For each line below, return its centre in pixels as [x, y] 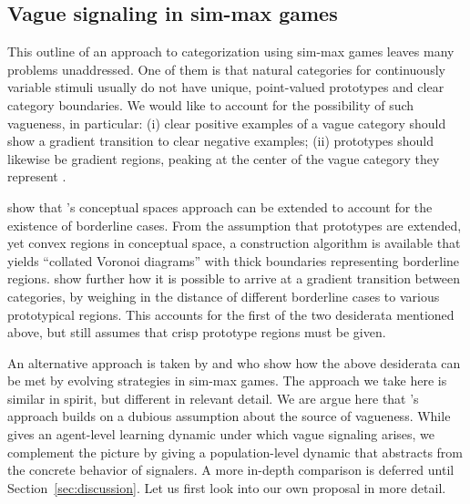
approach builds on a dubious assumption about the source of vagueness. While [229, 416]
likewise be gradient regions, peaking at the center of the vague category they [224, 158]
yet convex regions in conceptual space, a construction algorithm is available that [234, 243]
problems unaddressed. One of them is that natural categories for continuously [226, 69]
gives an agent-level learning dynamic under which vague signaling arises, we [221, 434]
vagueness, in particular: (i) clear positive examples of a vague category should [227, 123]
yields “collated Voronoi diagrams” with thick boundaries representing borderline [234, 260]
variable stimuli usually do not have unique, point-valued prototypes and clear [226, 87]
